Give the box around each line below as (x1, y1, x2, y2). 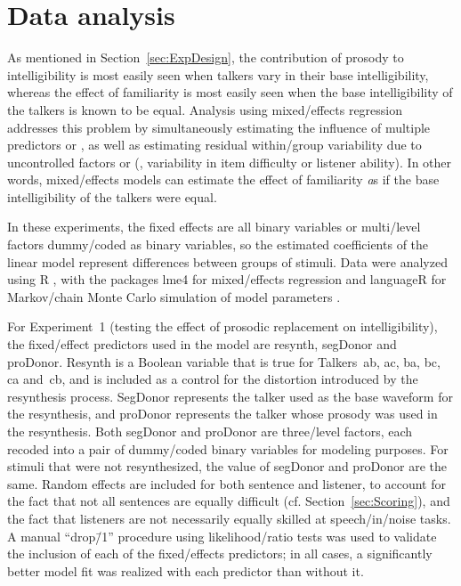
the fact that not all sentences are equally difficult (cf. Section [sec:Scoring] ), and (7, 492, 450, 510)
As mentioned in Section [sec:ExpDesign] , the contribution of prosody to (7, 48, 404, 67)
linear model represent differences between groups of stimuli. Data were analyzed (7, 252, 448, 271)
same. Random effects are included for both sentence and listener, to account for (7, 474, 446, 492)
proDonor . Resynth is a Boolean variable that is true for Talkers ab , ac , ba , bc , (7, 352, 441, 370)
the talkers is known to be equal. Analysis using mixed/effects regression (7, 100, 403, 118)
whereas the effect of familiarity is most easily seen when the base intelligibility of (7, 83, 453, 102)
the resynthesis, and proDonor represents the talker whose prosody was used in (7, 404, 438, 423)
